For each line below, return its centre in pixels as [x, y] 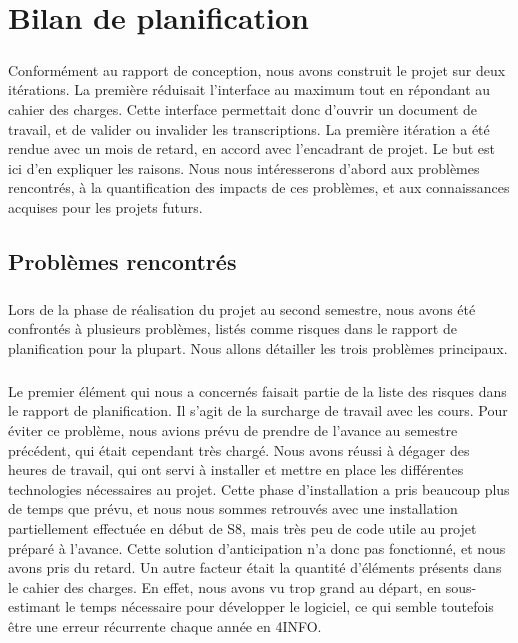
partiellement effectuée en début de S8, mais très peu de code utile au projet [242, 527]
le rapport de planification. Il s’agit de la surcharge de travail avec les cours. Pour [258, 410]
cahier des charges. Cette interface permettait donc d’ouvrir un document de [242, 108]
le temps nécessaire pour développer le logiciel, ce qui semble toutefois [279, 606]
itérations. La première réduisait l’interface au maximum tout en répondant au [249, 89]
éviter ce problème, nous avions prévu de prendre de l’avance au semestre [233, 430]
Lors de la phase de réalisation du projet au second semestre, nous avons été [242, 308]
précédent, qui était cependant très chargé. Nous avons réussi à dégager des [239, 449]
